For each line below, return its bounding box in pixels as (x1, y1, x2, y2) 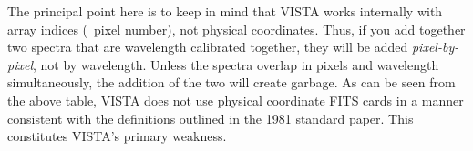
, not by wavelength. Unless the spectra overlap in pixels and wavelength (32, 55, 439, 74)
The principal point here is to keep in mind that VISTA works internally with (7, 2, 443, 20)
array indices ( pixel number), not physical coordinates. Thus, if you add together (7, 19, 466, 38)
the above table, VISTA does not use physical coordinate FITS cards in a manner (7, 90, 464, 109)
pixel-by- (411, 37, 459, 56)
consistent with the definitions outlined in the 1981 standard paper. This (7, 108, 414, 127)
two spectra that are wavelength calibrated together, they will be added (7, 37, 408, 56)
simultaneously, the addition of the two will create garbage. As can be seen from (7, 73, 456, 92)
